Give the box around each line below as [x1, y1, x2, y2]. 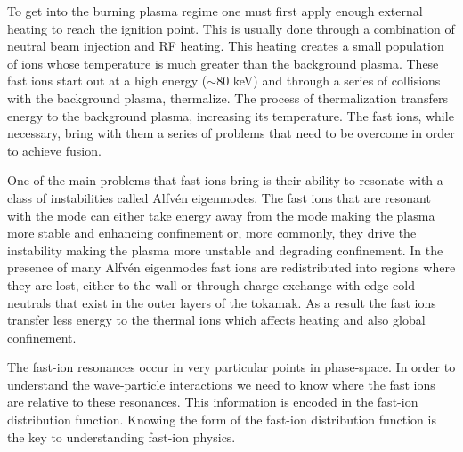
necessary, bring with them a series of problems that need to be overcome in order [7, 124, 455, 142]
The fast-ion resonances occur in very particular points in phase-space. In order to [7, 358, 456, 376]
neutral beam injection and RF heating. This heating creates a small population [7, 36, 444, 55]
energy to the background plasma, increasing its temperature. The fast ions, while [7, 106, 454, 125]
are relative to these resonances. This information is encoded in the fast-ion [7, 392, 418, 411]
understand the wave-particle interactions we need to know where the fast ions [7, 375, 435, 393]
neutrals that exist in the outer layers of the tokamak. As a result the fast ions [7, 293, 436, 311]
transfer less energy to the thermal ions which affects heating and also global [7, 311, 426, 329]
